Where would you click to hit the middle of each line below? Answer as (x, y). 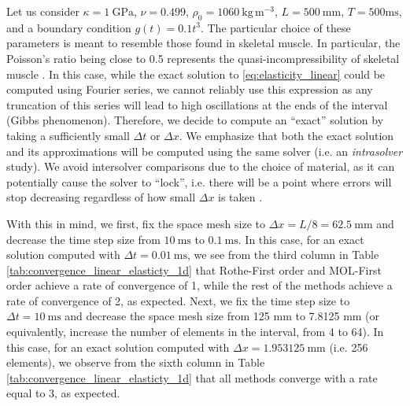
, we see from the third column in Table (283, 255)
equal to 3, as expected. (63, 393)
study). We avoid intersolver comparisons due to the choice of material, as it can (201, 166)
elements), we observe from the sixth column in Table (136, 362)
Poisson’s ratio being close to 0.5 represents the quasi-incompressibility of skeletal (203, 58)
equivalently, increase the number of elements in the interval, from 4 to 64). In (195, 332)
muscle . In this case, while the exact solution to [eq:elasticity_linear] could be (196, 74)
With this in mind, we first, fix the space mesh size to (136, 223)
